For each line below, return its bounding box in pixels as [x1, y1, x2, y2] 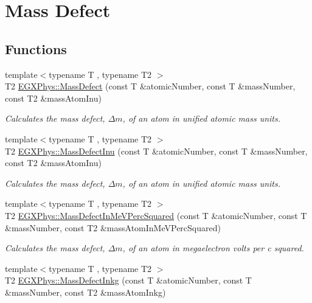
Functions [5, 39, 67, 58]
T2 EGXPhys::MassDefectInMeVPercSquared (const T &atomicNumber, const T [5, 209, 307, 221]
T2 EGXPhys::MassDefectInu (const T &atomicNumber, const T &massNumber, [5, 144, 308, 157]
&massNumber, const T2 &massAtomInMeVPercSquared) [5, 221, 221, 234]
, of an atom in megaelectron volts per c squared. [122, 242, 304, 254]
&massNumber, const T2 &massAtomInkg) [5, 285, 166, 298]
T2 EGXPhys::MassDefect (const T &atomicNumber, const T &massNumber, [5, 80, 296, 92]
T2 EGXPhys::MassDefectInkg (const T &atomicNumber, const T [5, 274, 252, 287]
